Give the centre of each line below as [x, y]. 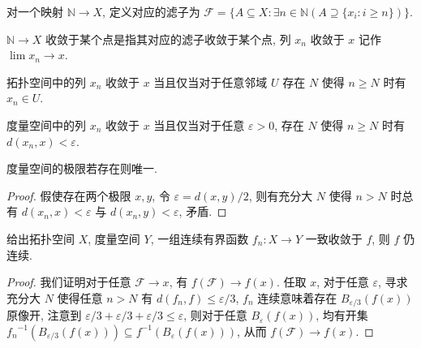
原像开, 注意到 [44, 315]
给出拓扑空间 [41, 238]
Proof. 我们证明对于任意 [69, 282]
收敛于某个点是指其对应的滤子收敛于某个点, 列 [168, 39]
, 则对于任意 [215, 315]
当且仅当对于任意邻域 [210, 82]
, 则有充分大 [281, 195]
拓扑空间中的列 [46, 82]
